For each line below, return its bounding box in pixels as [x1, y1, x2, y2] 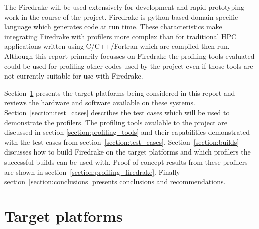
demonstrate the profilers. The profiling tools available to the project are [4, 117, 227, 127]
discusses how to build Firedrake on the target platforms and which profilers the [4, 146, 251, 157]
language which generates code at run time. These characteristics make [4, 21, 222, 32]
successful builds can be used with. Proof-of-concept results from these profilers [4, 156, 248, 167]
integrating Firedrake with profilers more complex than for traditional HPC [4, 31, 237, 41]
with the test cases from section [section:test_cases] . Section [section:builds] [4, 136, 239, 147]
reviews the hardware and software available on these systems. [4, 97, 195, 108]
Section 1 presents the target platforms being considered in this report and [4, 87, 235, 98]
